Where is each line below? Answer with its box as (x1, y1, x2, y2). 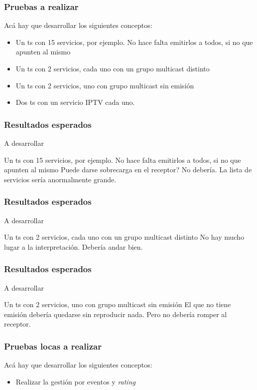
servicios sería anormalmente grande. (4, 174, 117, 184)
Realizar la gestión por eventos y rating (15, 376, 135, 387)
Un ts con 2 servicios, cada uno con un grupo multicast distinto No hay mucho (4, 232, 244, 242)
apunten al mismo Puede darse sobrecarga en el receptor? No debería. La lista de (4, 164, 252, 175)
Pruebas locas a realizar (4, 340, 102, 352)
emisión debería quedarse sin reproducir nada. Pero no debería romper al (4, 309, 227, 319)
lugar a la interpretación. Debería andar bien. (4, 241, 143, 252)
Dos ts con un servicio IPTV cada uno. (15, 97, 135, 107)
